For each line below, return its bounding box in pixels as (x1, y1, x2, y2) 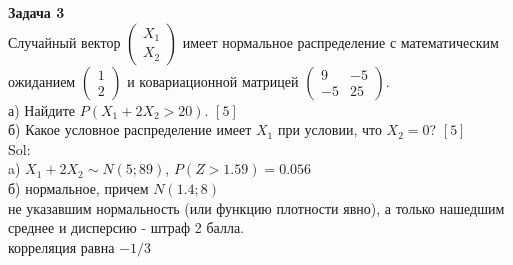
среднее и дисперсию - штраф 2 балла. (8, 217, 245, 238)
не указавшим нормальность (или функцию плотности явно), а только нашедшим (8, 197, 505, 218)
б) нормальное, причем (8, 177, 149, 198)
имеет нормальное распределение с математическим (182, 31, 499, 52)
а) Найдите (8, 99, 76, 120)
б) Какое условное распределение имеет (8, 119, 252, 140)
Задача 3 (8, 2, 65, 22)
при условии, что (277, 119, 382, 140)
